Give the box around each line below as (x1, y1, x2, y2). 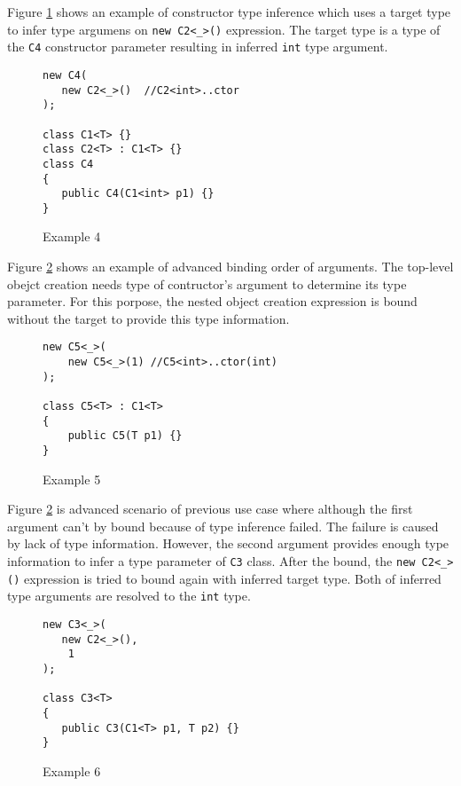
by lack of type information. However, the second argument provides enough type (7, 534, 449, 553)
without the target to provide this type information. (7, 309, 290, 327)
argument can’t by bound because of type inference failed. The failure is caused (7, 516, 439, 535)
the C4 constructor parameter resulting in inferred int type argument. (7, 37, 388, 56)
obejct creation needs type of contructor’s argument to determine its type (7, 274, 407, 293)
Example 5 (43, 469, 101, 488)
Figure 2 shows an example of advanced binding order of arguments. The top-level (7, 257, 454, 276)
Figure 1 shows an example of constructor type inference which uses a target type (7, 3, 451, 20)
